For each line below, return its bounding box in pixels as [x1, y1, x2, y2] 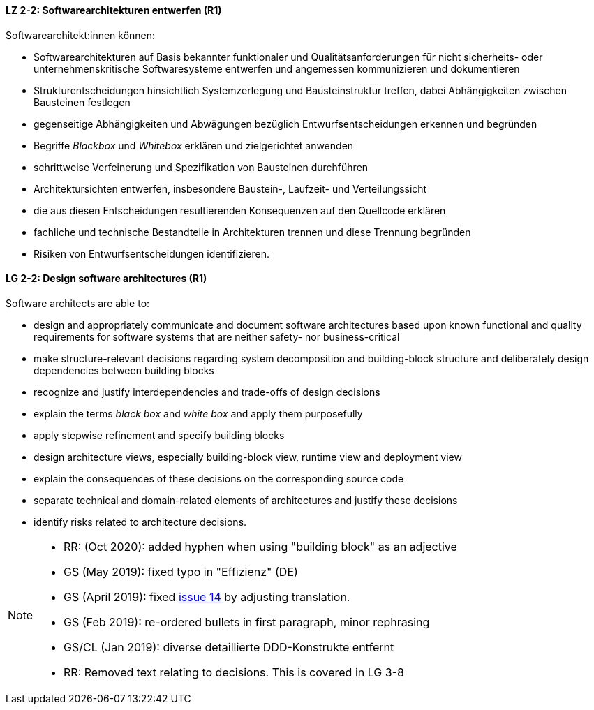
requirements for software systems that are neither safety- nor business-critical [34, 330, 400, 343]
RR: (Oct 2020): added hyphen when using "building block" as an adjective [64, 539, 457, 554]
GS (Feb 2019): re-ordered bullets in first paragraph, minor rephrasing [64, 614, 430, 629]
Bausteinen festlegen [34, 96, 131, 108]
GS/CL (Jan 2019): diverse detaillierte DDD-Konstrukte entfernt [64, 639, 394, 654]
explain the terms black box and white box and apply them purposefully [34, 407, 363, 420]
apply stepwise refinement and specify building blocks [34, 429, 285, 441]
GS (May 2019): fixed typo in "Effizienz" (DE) [64, 564, 298, 579]
